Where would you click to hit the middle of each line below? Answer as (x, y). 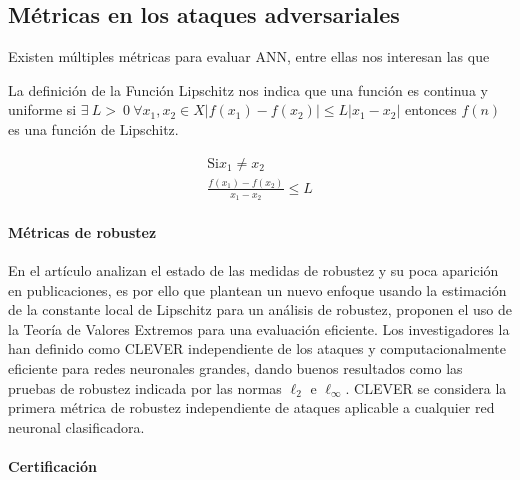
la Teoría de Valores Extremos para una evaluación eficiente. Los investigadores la (259, 328)
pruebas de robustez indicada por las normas (145, 387)
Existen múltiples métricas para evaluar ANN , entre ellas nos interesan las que (249, 56)
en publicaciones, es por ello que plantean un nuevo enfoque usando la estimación (257, 289)
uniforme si (42, 109)
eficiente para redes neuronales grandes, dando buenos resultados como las (235, 367)
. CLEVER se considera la (426, 387)
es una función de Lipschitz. (93, 128)
